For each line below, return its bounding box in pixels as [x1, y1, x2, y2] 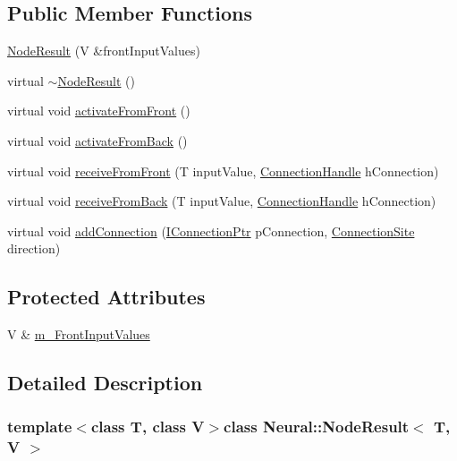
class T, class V [90, 415, 205, 438]
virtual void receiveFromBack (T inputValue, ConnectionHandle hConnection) [7, 192, 436, 210]
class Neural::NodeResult [224, 415, 410, 438]
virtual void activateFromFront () [7, 101, 190, 120]
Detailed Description [7, 369, 203, 397]
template [7, 415, 72, 438]
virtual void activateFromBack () [7, 131, 188, 149]
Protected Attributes [7, 283, 206, 311]
